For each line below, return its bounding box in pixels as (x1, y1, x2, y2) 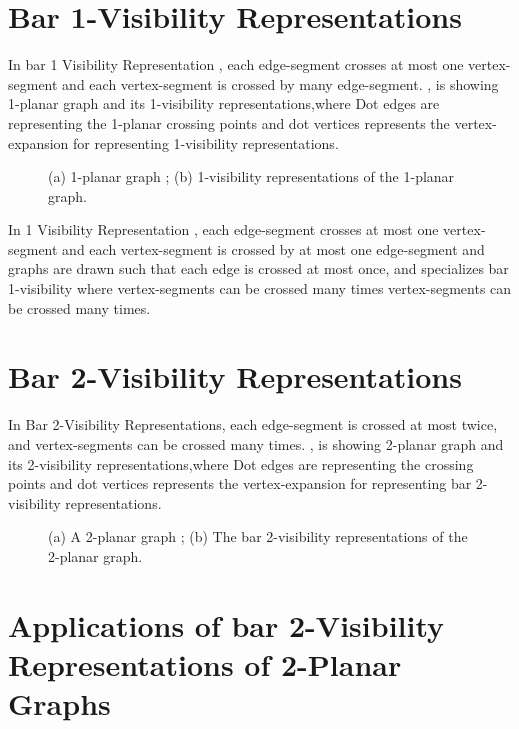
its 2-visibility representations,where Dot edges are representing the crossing (8, 453, 474, 474)
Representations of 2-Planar (8, 643, 402, 684)
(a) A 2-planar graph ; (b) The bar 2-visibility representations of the (48, 526, 468, 547)
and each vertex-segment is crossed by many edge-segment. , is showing (62, 73, 499, 94)
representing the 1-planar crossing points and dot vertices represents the (8, 112, 450, 133)
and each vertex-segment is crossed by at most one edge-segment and (62, 238, 485, 259)
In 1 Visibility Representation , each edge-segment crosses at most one (8, 219, 439, 240)
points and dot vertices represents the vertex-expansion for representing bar (8, 473, 472, 494)
